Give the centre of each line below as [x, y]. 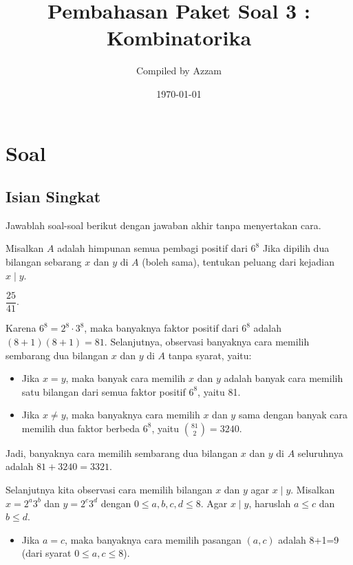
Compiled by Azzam [179, 71]
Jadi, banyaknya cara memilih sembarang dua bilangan [122, 452]
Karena [21, 328]
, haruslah [270, 503]
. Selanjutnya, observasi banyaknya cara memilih [207, 341]
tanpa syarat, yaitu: [210, 355]
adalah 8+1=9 [309, 539]
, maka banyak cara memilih [126, 378]
